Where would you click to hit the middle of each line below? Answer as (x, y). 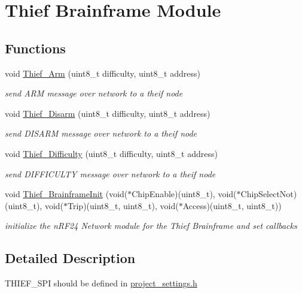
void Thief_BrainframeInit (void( (66, 194)
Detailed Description (70, 258)
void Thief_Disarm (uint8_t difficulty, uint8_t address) (108, 113)
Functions (35, 48)
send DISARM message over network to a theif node (101, 133)
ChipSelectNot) (269, 194)
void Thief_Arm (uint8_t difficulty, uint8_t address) (103, 73)
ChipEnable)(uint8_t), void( (184, 194)
